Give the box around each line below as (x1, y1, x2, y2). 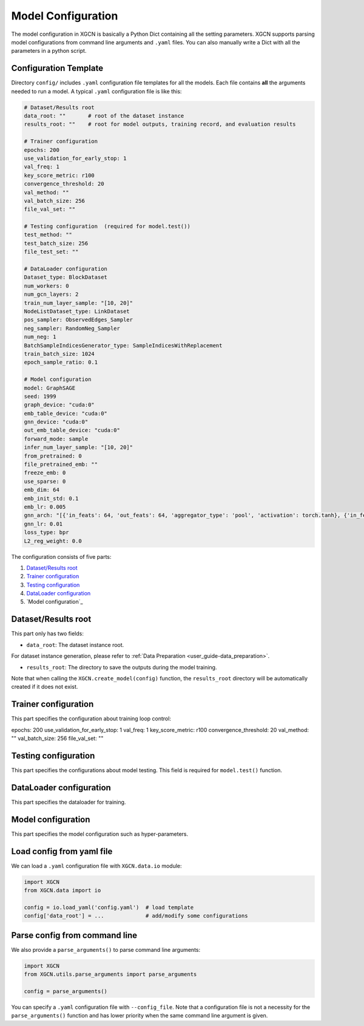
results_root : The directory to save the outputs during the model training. (26, 663, 217, 671)
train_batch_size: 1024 (24, 350, 95, 357)
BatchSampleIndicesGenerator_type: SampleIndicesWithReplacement (24, 342, 223, 349)
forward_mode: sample (24, 435, 89, 442)
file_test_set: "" (24, 248, 79, 255)
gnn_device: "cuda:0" (24, 419, 89, 425)
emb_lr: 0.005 (24, 503, 66, 510)
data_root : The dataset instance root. (26, 641, 124, 648)
